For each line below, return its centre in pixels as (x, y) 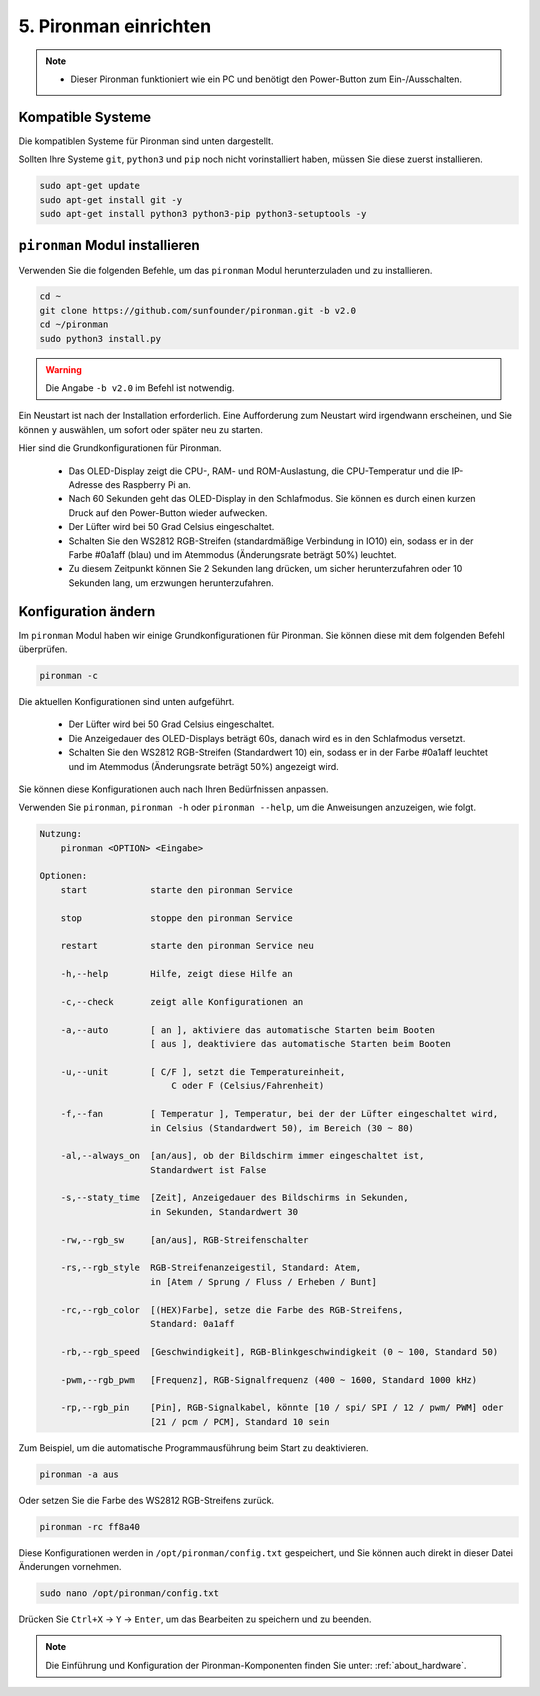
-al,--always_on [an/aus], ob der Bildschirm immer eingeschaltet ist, (242, 1156)
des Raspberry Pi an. (148, 484)
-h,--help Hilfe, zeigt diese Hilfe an (177, 974)
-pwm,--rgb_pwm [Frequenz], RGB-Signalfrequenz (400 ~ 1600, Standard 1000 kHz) (269, 1379)
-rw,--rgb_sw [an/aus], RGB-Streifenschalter (184, 1239)
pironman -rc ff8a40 (89, 1526)
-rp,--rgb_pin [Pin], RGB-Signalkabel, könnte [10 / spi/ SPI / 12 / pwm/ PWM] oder (282, 1408)
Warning (63, 369)
